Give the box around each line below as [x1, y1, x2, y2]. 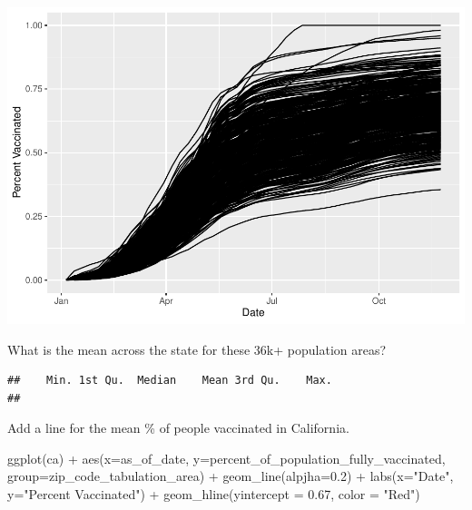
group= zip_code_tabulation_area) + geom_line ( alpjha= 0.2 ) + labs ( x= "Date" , [7, 466, 454, 485]
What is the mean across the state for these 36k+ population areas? [7, 339, 387, 358]
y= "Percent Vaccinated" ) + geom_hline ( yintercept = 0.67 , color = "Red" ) [7, 485, 420, 504]
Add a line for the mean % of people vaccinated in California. [7, 418, 349, 437]
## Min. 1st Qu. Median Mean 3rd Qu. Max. [7, 374, 332, 387]
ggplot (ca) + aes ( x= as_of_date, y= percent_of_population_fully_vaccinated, [7, 448, 446, 467]
